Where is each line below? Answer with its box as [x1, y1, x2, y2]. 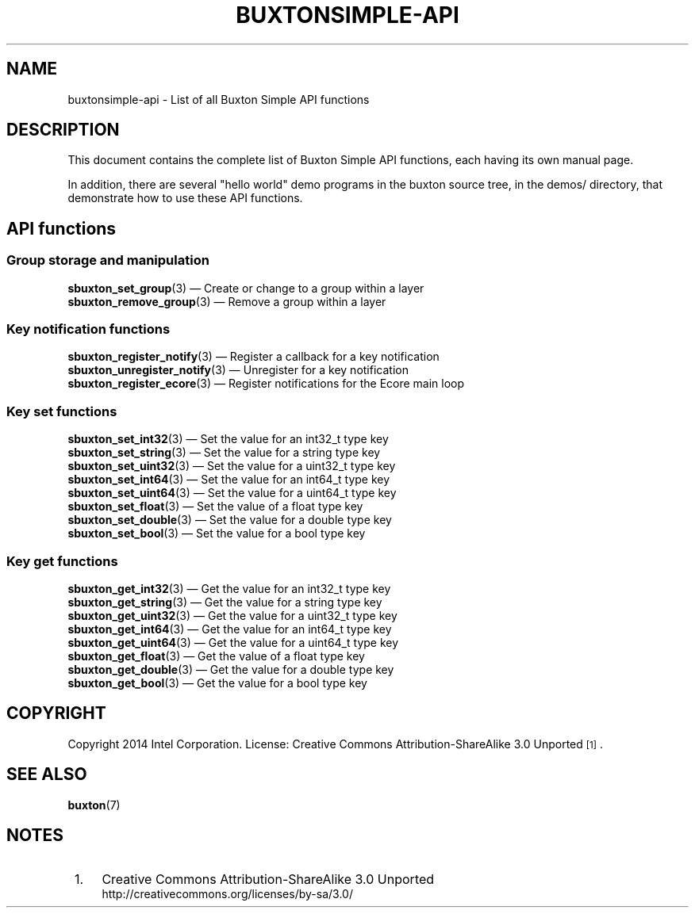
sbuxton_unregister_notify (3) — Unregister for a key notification [67, 363, 409, 377]
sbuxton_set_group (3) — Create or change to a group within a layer [67, 281, 424, 295]
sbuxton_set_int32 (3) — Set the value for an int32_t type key [67, 432, 389, 446]
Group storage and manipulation [6, 252, 209, 269]
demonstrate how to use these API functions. [67, 191, 303, 205]
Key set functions [6, 403, 117, 419]
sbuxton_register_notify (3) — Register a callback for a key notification [67, 350, 440, 364]
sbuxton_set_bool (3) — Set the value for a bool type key [67, 526, 366, 541]
